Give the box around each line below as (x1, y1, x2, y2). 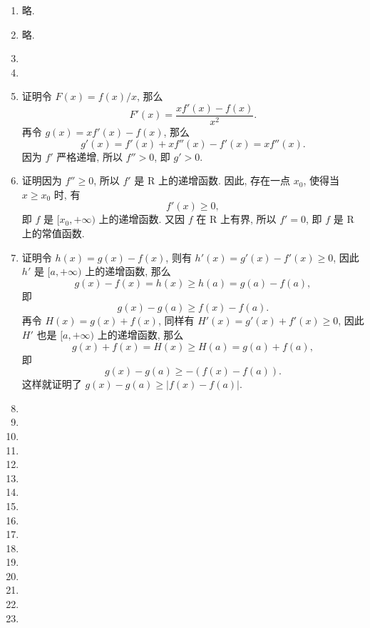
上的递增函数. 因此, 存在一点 (158, 173, 291, 188)
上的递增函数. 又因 (98, 211, 185, 226)
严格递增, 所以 (56, 149, 123, 164)
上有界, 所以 (220, 211, 277, 226)
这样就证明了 (21, 377, 82, 392)
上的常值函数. (21, 226, 85, 240)
